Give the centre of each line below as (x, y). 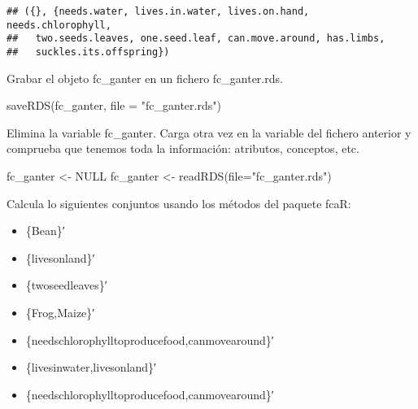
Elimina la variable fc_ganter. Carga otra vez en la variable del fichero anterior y (209, 132)
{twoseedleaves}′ (66, 285)
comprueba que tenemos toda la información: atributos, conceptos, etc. (183, 148)
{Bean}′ (45, 231)
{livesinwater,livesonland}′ (91, 367)
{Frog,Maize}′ (60, 312)
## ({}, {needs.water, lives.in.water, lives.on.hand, (158, 11)
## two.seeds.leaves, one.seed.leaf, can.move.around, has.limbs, (196, 39)
